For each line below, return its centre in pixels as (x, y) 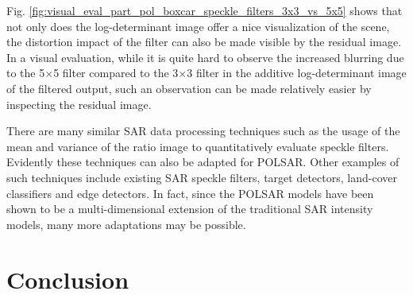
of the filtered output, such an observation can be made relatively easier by (189, 88)
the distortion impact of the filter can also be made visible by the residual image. (204, 42)
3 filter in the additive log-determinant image (297, 73)
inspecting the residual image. (79, 104)
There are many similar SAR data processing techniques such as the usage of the (203, 131)
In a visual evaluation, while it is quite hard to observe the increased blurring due (205, 57)
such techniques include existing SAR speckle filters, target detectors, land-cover (202, 177)
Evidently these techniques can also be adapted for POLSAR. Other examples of (203, 162)
